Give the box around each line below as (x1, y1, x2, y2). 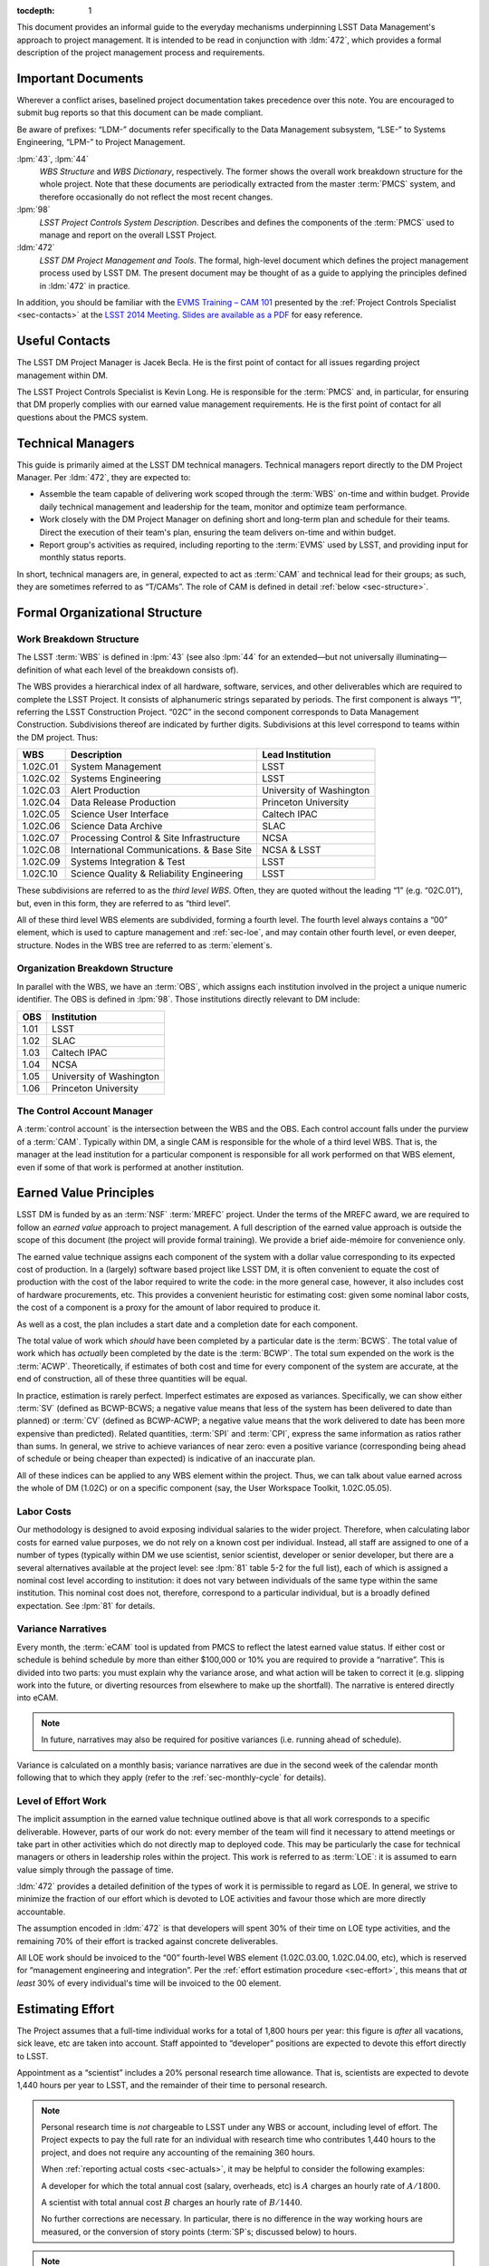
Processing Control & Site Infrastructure (71, 832, 240, 845)
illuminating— (395, 652, 447, 663)
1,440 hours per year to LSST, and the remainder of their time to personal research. (16, 2080, 328, 2091)
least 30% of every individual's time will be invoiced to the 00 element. (16, 1977, 282, 1989)
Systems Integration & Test (71, 856, 186, 868)
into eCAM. (16, 1692, 59, 1703)
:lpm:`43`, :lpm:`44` (16, 153, 90, 164)
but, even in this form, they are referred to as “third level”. (16, 897, 231, 908)
